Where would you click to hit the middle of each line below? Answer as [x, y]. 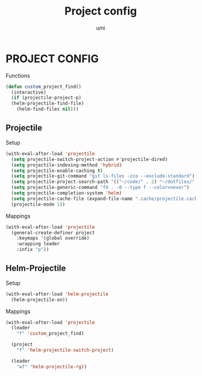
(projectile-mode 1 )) [38, 204]
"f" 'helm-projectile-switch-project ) [65, 350]
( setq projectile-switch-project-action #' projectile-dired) [90, 159]
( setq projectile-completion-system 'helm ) [66, 193]
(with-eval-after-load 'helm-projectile [57, 294]
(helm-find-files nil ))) [48, 109]
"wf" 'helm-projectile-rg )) [52, 367]
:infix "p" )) [33, 249]
